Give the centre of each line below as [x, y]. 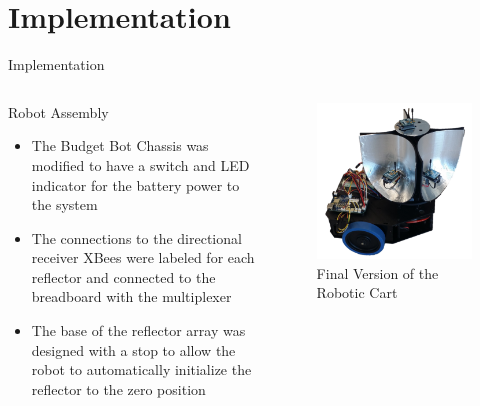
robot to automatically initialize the [141, 369]
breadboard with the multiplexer [131, 296]
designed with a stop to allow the [133, 349]
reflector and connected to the [123, 276]
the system [64, 204]
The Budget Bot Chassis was [120, 145]
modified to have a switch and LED [140, 164]
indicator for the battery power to [135, 184]
